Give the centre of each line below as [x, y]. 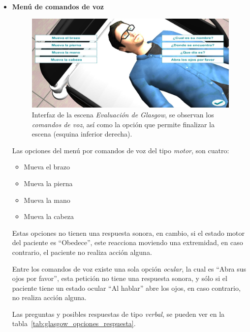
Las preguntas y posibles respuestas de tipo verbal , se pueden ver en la [118, 314]
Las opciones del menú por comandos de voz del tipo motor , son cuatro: [121, 150]
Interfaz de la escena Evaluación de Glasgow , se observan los [123, 114]
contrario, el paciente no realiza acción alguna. [82, 252]
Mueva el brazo [47, 167]
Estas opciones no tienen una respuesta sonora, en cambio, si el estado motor [128, 233]
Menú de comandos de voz [58, 6]
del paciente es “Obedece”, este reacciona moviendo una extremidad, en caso [127, 242]
